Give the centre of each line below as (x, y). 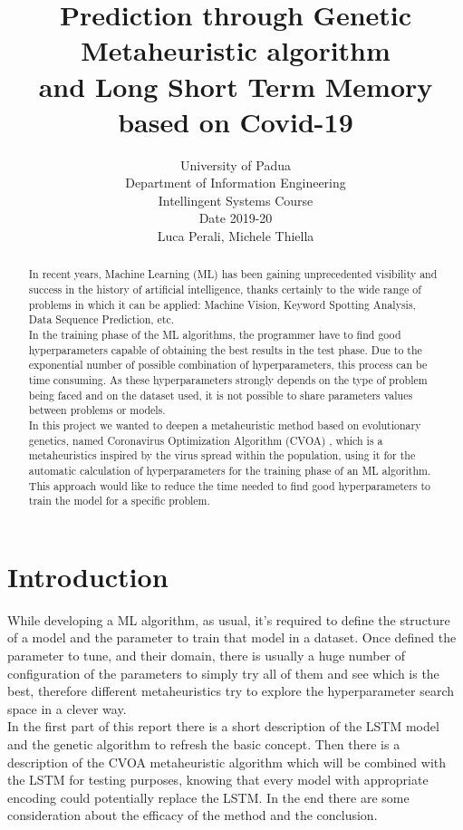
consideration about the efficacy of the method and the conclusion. (193, 815)
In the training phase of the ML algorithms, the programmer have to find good (215, 335)
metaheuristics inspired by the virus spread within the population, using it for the (222, 455)
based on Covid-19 (236, 121)
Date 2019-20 (236, 218)
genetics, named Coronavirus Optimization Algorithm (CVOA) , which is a (206, 440)
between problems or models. (97, 410)
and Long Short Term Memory (236, 86)
